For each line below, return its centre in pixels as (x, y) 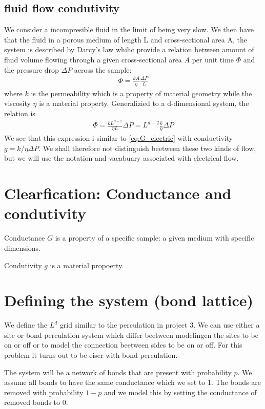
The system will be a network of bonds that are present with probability (118, 372)
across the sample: (103, 69)
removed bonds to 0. (36, 402)
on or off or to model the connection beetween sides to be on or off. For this (123, 345)
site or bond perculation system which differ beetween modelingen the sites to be (131, 335)
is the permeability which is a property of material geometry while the (141, 93)
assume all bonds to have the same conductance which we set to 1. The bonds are (132, 382)
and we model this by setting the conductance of (180, 392)
